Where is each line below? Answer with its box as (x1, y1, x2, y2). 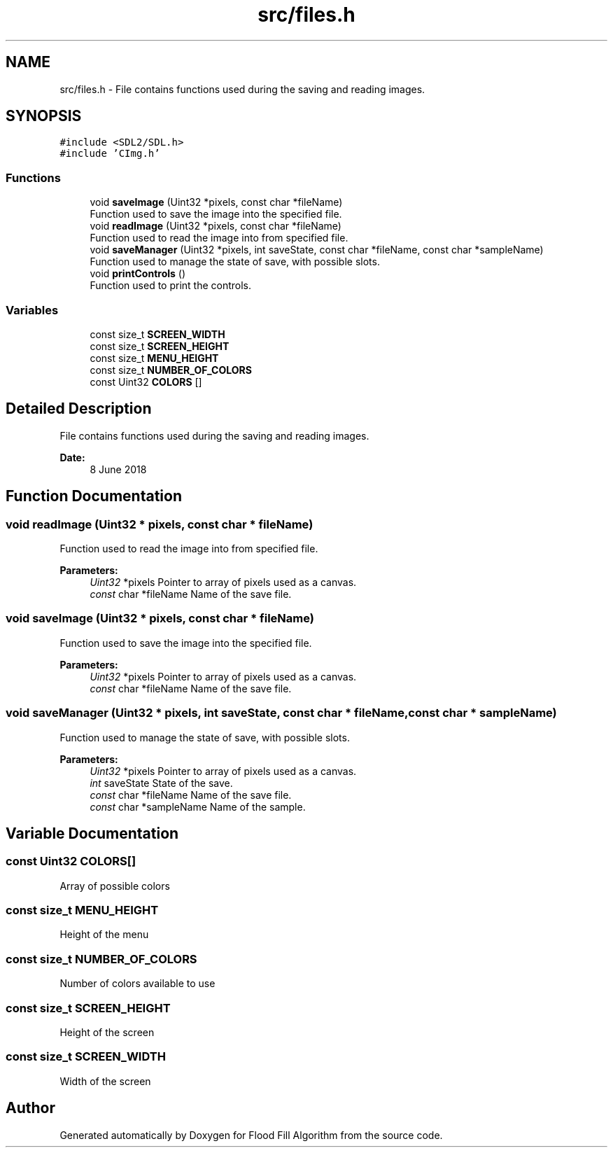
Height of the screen (59, 1026, 155, 1038)
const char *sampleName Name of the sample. (90, 800, 306, 813)
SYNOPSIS (6, 107, 82, 125)
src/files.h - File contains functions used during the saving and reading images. (59, 83, 425, 95)
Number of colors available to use (59, 977, 216, 990)
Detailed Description (6, 400, 152, 418)
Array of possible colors (59, 879, 170, 892)
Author (6, 1099, 55, 1117)
